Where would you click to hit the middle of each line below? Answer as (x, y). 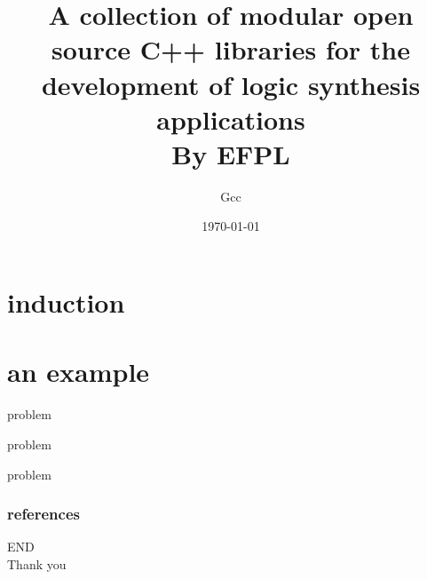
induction (66, 302)
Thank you (37, 563)
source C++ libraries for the (231, 49)
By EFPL (231, 153)
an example (79, 372)
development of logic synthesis (231, 84)
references (43, 514)
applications (231, 119)
